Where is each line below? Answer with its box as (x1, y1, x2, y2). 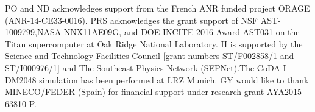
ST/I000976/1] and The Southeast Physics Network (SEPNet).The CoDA (5, 61, 280, 74)
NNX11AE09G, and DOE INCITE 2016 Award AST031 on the (63, 26, 300, 38)
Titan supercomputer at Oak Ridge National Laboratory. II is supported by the (5, 37, 303, 50)
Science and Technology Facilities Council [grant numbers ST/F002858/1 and (5, 49, 294, 62)
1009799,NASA (5, 26, 62, 38)
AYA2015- (266, 85, 305, 98)
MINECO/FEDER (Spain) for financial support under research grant (5, 85, 264, 98)
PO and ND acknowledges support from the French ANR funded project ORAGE (5, 2, 310, 14)
